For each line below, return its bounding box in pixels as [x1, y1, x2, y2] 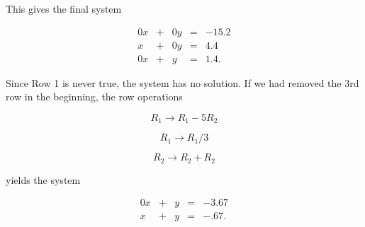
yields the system [6, 172, 81, 187]
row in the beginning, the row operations [6, 89, 183, 104]
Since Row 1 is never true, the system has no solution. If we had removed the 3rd [6, 75, 359, 90]
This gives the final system [6, 1, 122, 16]
